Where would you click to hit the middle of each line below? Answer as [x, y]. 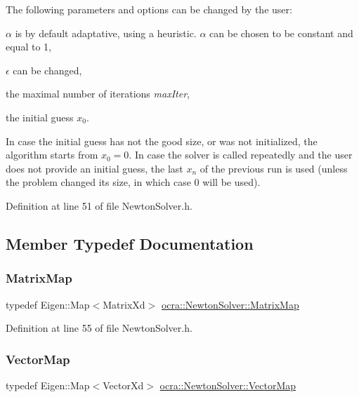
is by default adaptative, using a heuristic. [106, 33]
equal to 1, [28, 47]
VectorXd [123, 385]
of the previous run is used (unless [274, 168]
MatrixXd [124, 304]
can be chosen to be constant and [281, 33]
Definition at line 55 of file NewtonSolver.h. [99, 328]
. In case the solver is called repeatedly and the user [241, 155]
